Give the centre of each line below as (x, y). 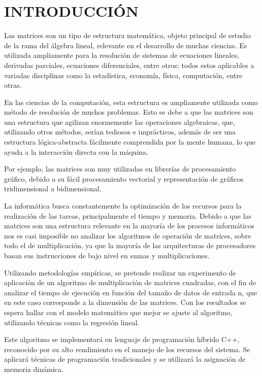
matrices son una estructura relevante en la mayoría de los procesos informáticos (129, 226)
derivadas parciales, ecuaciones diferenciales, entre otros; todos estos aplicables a (129, 65)
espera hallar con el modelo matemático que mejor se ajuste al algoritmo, (118, 312)
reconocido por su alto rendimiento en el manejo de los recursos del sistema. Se (127, 349)
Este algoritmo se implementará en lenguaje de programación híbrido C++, (122, 339)
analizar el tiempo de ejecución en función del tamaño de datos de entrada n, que (131, 292)
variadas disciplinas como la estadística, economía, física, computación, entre (123, 75)
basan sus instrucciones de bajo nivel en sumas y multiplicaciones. (107, 255)
